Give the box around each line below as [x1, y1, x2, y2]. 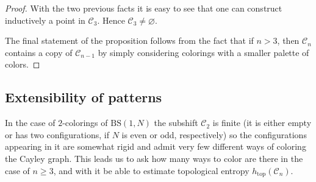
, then [277, 34, 300, 47]
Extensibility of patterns [5, 88, 162, 107]
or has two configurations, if [5, 128, 109, 141]
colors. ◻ [5, 58, 40, 71]
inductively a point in [5, 13, 85, 26]
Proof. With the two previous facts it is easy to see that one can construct [5, 2, 282, 14]
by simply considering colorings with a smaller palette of [98, 46, 309, 58]
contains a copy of [5, 46, 73, 58]
